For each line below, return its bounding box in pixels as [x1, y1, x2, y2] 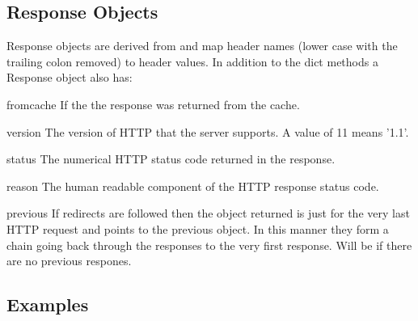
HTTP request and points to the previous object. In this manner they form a [6, 220, 389, 237]
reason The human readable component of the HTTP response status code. [6, 177, 379, 194]
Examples [6, 292, 89, 317]
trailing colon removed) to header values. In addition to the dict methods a [6, 53, 378, 70]
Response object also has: [6, 69, 133, 86]
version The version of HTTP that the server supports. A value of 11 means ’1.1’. [6, 123, 409, 140]
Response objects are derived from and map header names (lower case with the [6, 37, 398, 54]
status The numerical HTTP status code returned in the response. [6, 150, 336, 167]
